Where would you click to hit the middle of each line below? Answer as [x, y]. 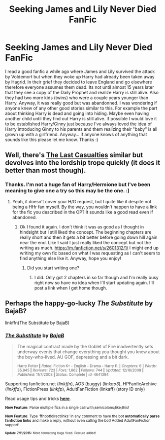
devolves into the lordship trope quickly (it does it [83, 163]
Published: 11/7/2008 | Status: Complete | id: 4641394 [63, 374]
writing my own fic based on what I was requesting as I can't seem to [90, 253]
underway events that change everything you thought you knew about [88, 352]
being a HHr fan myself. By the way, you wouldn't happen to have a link [84, 207]
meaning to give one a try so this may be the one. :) [67, 191]
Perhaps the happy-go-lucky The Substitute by [79, 304]
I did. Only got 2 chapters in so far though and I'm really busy [96, 277]
